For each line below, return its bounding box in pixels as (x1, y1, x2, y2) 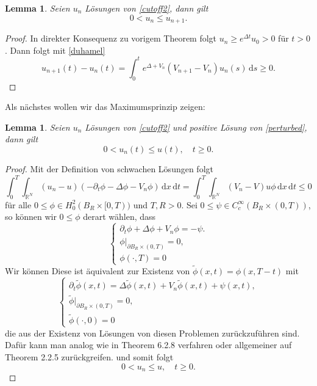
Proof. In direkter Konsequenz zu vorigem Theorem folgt (5, 32, 217, 45)
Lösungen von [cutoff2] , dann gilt (85, 2, 208, 14)
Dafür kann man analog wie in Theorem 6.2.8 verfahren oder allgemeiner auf (5, 338, 292, 351)
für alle (5, 198, 32, 211)
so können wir (5, 210, 57, 223)
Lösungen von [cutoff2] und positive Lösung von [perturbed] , (85, 120, 307, 133)
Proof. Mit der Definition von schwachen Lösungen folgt (5, 162, 213, 175)
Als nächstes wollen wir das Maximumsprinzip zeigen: (5, 100, 205, 113)
